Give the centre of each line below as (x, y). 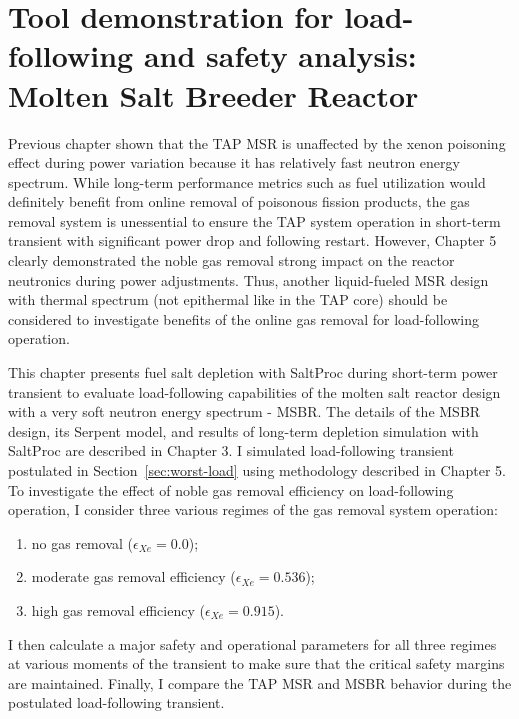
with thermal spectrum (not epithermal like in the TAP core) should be (228, 299)
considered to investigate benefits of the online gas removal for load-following (243, 318)
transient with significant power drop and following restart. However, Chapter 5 (252, 240)
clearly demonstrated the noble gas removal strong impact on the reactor (231, 260)
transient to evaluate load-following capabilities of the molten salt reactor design (254, 391)
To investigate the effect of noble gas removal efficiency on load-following (231, 489)
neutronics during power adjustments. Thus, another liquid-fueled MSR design (248, 279)
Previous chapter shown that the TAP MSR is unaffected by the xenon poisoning (257, 142)
